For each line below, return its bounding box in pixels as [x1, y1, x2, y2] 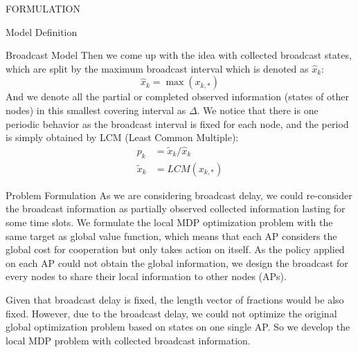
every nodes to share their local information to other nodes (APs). [6, 269, 287, 284]
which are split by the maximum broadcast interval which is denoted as [6, 61, 309, 75]
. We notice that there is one [197, 102, 319, 117]
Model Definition [6, 24, 78, 39]
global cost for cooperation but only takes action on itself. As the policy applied [6, 242, 345, 257]
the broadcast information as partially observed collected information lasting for [6, 201, 346, 216]
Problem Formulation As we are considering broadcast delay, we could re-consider [6, 187, 352, 202]
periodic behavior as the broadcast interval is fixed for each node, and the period [6, 116, 349, 131]
